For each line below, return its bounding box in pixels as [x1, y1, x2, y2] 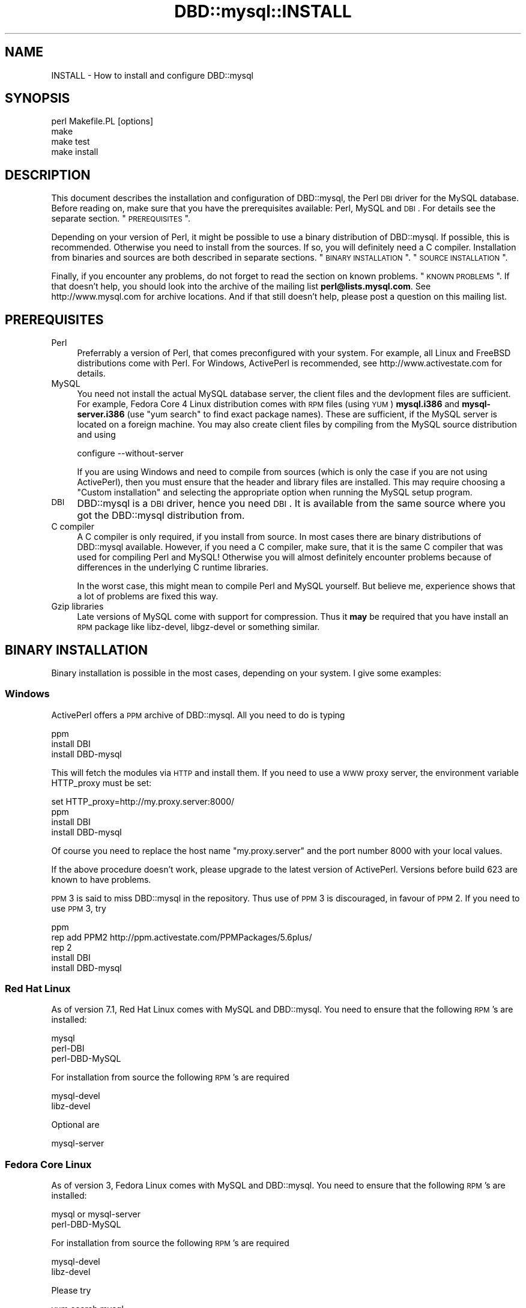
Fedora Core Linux [5, 1158, 92, 1170]
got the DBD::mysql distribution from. [77, 509, 245, 522]
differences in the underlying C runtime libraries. [77, 562, 268, 573]
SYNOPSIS [5, 91, 70, 106]
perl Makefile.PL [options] [51, 116, 153, 127]
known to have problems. [51, 874, 151, 885]
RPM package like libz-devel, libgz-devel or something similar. [77, 622, 320, 632]
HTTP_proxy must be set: [51, 777, 152, 788]
